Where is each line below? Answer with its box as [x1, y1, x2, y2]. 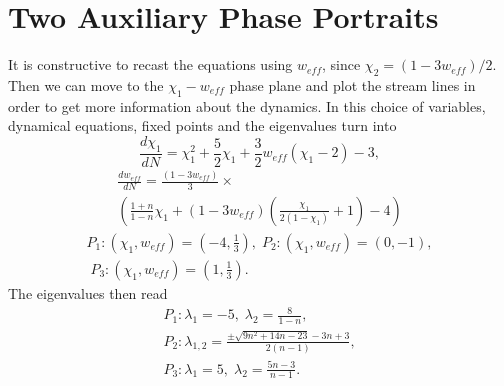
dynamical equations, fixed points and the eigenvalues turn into [8, 115, 397, 136]
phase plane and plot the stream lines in [229, 74, 476, 95]
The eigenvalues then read [8, 283, 168, 303]
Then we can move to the [8, 74, 164, 95]
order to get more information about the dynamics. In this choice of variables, [8, 95, 486, 116]
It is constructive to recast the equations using [8, 54, 293, 75]
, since [322, 54, 361, 75]
